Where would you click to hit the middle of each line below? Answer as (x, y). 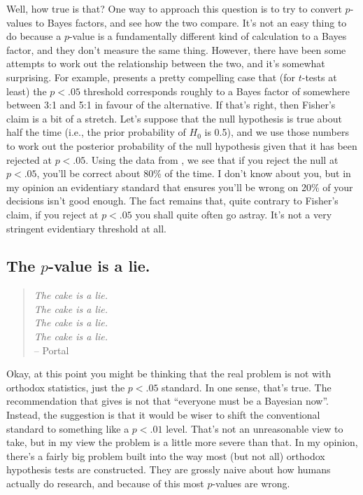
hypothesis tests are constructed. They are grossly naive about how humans (169, 469)
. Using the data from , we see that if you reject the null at (212, 159)
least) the (27, 91)
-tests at (319, 77)
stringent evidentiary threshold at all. (86, 228)
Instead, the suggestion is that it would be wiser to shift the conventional (163, 415)
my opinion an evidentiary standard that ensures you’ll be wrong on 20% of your (180, 187)
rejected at (29, 159)
